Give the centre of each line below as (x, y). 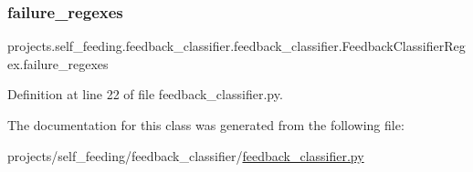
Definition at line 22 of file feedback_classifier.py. (145, 94)
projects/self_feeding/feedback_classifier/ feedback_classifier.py (186, 155)
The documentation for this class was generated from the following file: (206, 125)
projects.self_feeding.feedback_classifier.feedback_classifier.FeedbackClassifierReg (236, 46)
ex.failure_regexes (58, 63)
